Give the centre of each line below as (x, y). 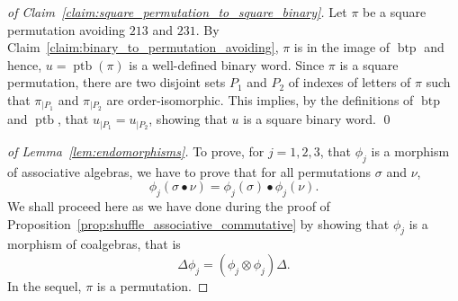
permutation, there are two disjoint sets (117, 82)
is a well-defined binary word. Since (227, 64)
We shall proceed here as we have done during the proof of (169, 206)
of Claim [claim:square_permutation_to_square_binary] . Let (177, 12)
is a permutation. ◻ (153, 286)
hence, (25, 64)
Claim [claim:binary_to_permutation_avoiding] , (143, 47)
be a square (395, 12)
